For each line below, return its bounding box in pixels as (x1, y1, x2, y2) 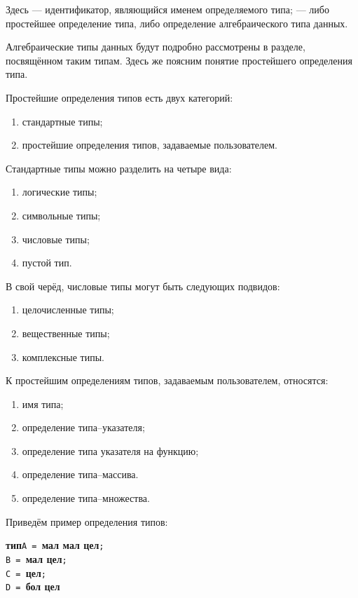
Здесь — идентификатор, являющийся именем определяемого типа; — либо (6, 2, 329, 16)
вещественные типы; (22, 325, 110, 340)
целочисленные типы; (22, 302, 114, 317)
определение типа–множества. (22, 491, 150, 505)
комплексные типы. (22, 349, 105, 364)
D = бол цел (6, 579, 60, 594)
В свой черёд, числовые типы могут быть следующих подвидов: (6, 278, 280, 293)
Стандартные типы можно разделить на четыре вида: (6, 161, 232, 175)
